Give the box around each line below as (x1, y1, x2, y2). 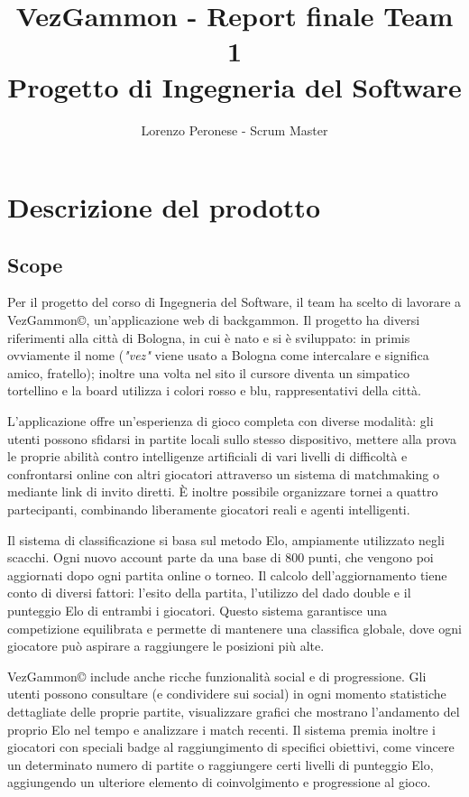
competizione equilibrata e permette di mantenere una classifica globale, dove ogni (7, 618, 462, 637)
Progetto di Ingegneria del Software (7, 68, 462, 105)
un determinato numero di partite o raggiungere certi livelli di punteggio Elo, (7, 755, 434, 774)
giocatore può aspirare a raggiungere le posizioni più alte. (7, 636, 325, 655)
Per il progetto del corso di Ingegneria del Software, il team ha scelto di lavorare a (7, 292, 462, 311)
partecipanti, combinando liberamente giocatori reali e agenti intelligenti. (7, 500, 410, 519)
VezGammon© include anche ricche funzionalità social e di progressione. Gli (7, 666, 427, 685)
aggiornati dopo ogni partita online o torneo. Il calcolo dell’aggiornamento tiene (7, 565, 447, 584)
